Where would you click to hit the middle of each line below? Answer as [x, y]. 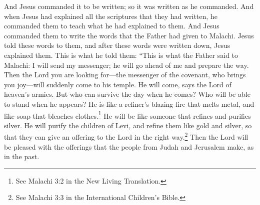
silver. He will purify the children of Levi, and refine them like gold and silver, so [128, 125]
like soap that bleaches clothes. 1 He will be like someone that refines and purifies [127, 115]
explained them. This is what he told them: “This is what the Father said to [121, 55]
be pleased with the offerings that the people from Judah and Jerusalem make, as [129, 146]
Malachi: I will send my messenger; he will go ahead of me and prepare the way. [126, 65]
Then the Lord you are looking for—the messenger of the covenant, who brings [125, 75]
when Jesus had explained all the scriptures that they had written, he [111, 16]
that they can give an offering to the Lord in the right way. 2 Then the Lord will [126, 136]
